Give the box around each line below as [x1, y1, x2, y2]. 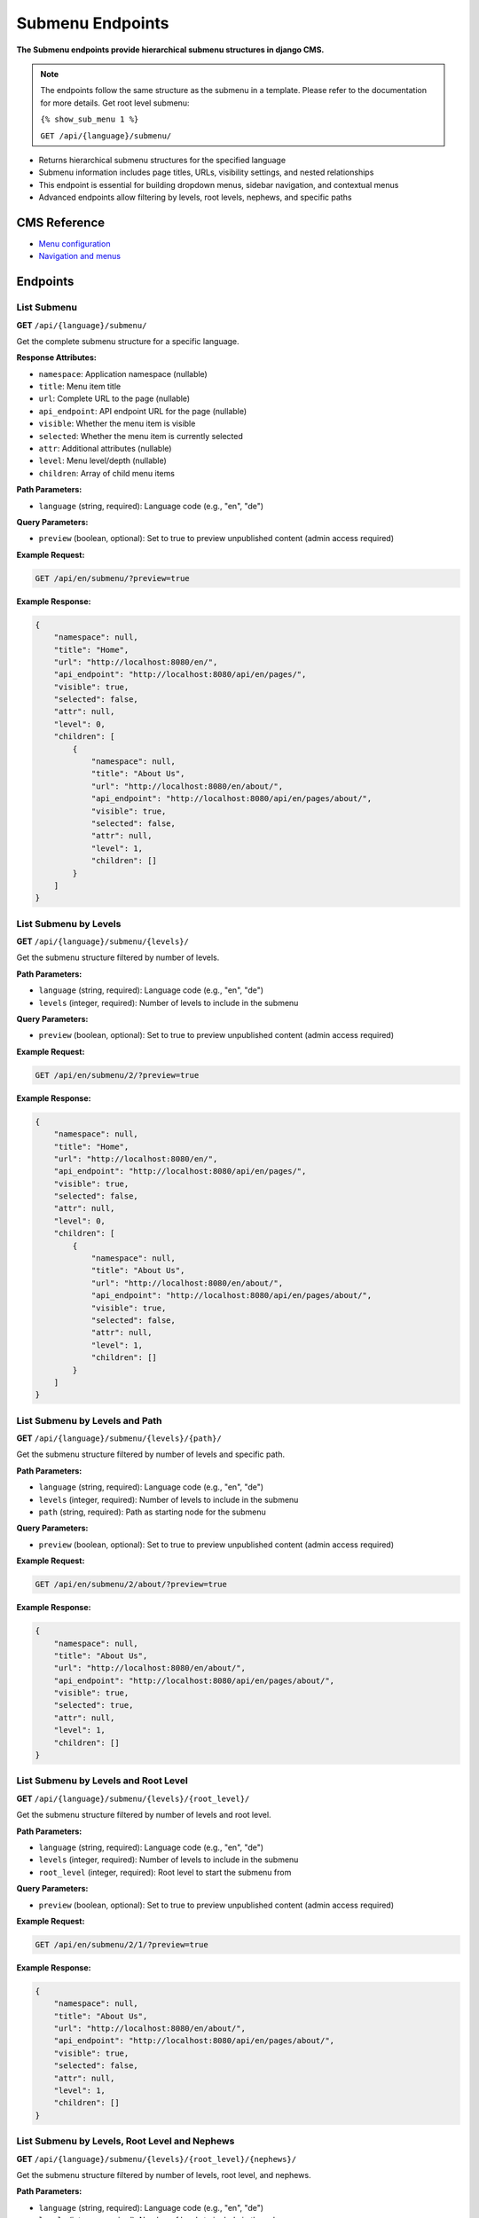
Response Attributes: [16, 352, 97, 363]
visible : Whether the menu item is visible [38, 418, 196, 429]
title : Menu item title [38, 381, 122, 392]
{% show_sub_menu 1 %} [40, 114, 139, 124]
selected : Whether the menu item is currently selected [38, 430, 244, 441]
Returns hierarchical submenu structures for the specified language [38, 154, 287, 165]
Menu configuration [38, 238, 111, 248]
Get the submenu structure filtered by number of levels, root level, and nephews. [16, 2169, 311, 2180]
